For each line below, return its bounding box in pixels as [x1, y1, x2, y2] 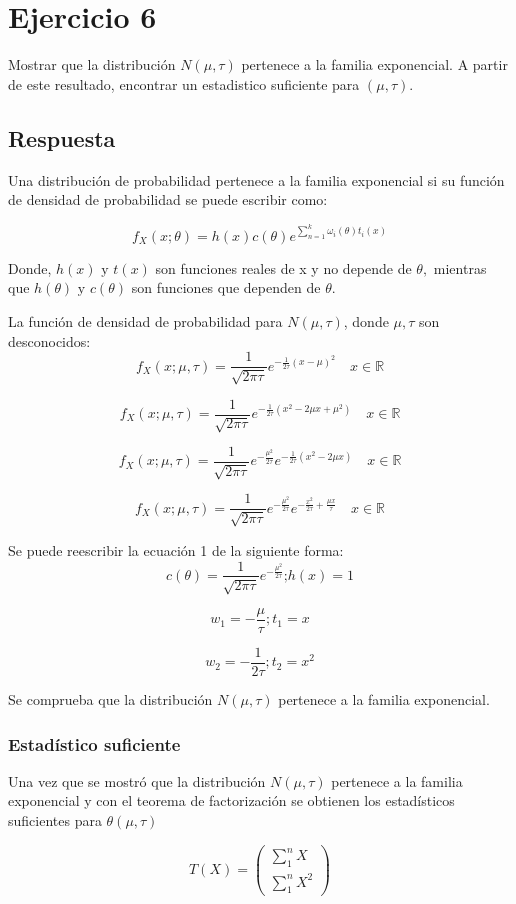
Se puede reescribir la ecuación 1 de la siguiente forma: [8, 539, 344, 560]
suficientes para [8, 810, 102, 831]
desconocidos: [8, 330, 91, 351]
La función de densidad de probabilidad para [8, 310, 283, 331]
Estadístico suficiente [8, 731, 181, 756]
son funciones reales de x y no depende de [155, 257, 412, 278]
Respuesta [8, 122, 116, 153]
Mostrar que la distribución [8, 54, 176, 75]
